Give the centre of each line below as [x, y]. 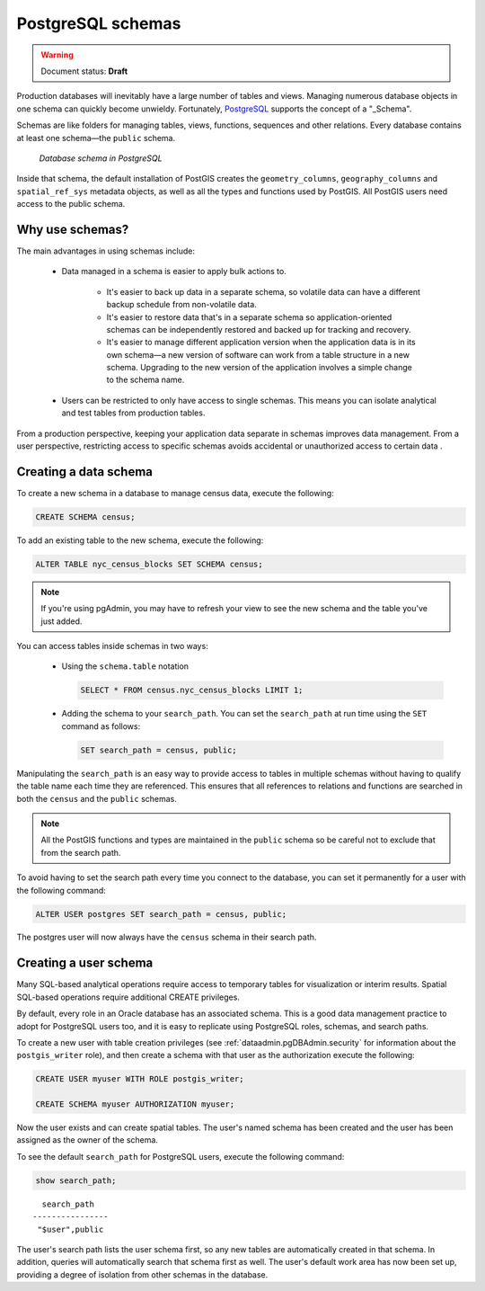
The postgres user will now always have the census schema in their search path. [167, 937]
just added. [62, 621]
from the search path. [81, 852]
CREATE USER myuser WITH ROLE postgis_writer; [140, 1079]
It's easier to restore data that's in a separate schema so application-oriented [249, 317]
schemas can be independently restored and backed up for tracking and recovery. [259, 329]
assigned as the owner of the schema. [88, 1140]
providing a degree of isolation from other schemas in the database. [142, 1274]
